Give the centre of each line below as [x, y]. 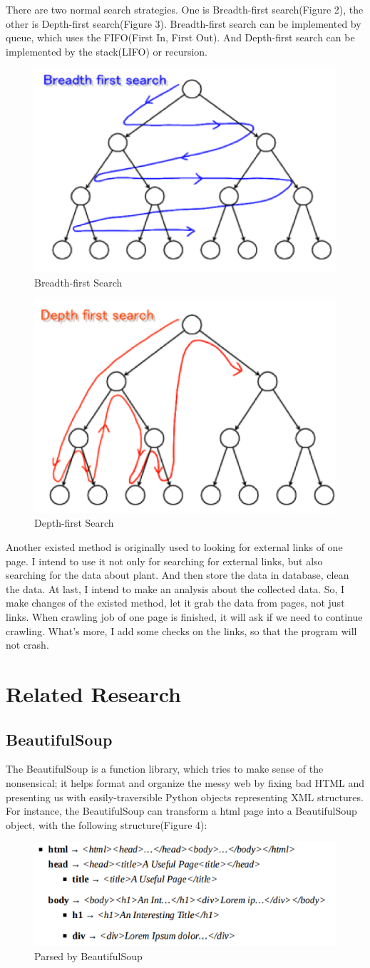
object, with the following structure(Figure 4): [107, 824]
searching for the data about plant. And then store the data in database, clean [178, 575]
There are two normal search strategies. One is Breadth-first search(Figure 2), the [185, 9]
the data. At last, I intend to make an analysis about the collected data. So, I [175, 588]
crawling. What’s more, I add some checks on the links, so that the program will [181, 630]
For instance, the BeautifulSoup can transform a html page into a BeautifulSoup [181, 811]
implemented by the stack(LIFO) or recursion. [107, 51]
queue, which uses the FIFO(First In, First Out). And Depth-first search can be [180, 37]
